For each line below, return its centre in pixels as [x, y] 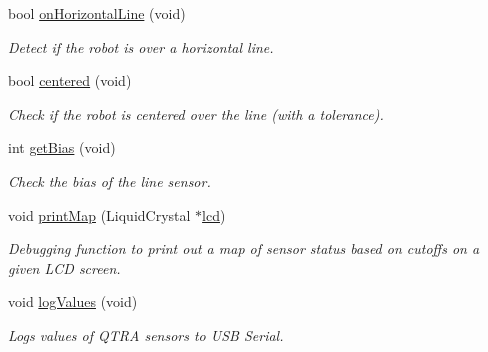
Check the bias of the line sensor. [109, 180]
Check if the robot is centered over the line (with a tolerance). [196, 113]
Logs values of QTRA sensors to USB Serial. [146, 334]
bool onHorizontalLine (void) [97, 13]
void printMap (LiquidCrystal [99, 214]
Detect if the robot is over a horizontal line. [141, 46]
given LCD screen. [64, 267]
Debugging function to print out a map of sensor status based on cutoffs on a [244, 248]
